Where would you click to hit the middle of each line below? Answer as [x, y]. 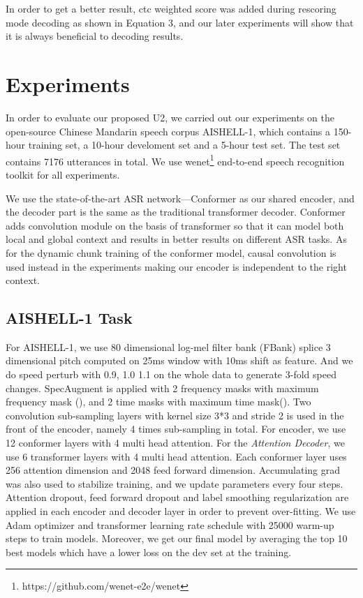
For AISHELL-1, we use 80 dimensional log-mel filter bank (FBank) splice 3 [168, 346]
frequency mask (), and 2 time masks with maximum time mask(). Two [158, 402]
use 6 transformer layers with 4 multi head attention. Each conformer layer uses [176, 456]
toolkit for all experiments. [63, 174]
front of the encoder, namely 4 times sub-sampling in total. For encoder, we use [176, 429]
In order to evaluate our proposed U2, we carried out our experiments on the [170, 117]
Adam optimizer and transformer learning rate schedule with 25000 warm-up [170, 524]
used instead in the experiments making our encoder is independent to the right [176, 266]
